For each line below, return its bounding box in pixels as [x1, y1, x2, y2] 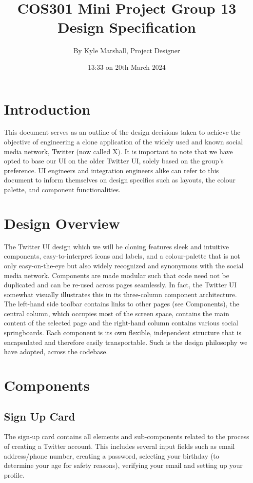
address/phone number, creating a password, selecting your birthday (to [4, 450, 219, 461]
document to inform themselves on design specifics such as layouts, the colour [4, 175, 236, 185]
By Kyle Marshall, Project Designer [73, 45, 180, 56]
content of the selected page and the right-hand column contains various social [4, 318, 238, 328]
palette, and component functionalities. [4, 184, 121, 194]
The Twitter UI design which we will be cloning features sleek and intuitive [4, 241, 229, 251]
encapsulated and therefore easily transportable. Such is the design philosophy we [4, 337, 248, 347]
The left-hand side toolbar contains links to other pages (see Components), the [4, 299, 239, 309]
